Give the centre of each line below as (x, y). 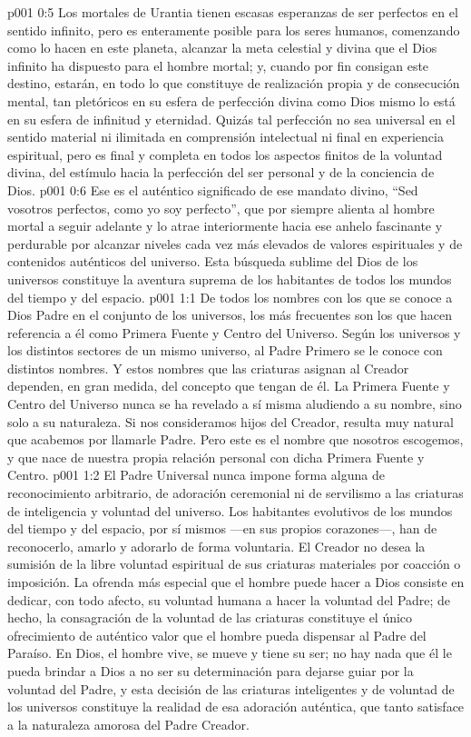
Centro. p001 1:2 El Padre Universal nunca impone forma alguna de (196, 475)
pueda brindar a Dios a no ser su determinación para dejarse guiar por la (211, 670)
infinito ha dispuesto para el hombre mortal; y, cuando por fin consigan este (218, 65)
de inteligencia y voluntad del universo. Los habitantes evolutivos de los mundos (230, 510)
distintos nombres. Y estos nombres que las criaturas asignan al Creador (208, 368)
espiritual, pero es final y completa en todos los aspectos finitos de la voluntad (225, 154)
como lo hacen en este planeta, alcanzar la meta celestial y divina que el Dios (222, 48)
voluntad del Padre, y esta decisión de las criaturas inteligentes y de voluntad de (231, 688)
